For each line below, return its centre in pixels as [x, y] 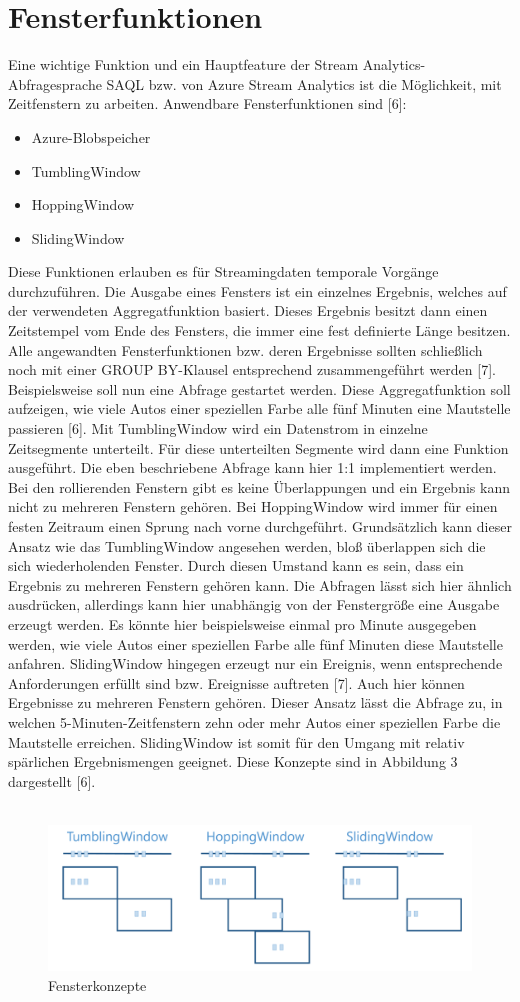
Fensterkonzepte [97, 984]
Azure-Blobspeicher [91, 136]
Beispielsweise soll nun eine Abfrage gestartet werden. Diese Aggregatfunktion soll [259, 388]
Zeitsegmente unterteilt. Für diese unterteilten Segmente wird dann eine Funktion [258, 447]
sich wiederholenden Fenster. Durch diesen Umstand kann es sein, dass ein [236, 565]
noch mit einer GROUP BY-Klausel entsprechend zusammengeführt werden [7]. [252, 369]
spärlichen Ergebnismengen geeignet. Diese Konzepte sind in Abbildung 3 [233, 761]
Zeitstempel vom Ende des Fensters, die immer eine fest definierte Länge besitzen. [259, 330]
